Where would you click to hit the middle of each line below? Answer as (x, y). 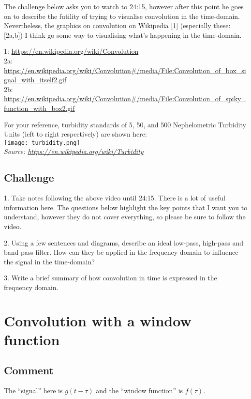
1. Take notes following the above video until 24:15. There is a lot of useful (115, 198)
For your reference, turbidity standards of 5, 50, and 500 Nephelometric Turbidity (125, 124)
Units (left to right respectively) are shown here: (75, 134)
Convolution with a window (98, 320)
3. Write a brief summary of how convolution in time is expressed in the (111, 278)
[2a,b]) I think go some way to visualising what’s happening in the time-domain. (123, 35)
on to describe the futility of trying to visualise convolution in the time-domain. (122, 16)
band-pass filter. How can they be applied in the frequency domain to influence (121, 252)
